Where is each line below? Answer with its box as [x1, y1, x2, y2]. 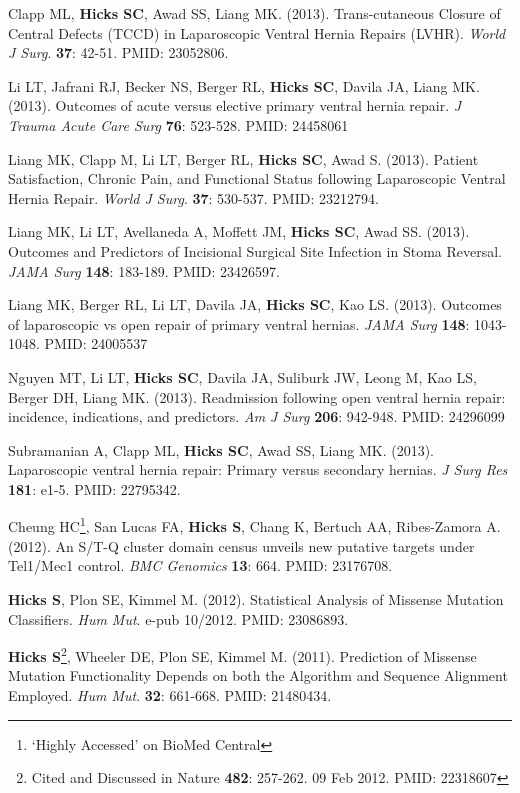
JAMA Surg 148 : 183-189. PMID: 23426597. [8, 260, 280, 281]
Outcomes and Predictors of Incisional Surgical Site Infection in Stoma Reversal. [8, 240, 502, 261]
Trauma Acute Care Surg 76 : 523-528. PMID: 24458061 [8, 114, 349, 135]
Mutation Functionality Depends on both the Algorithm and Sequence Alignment [8, 665, 508, 686]
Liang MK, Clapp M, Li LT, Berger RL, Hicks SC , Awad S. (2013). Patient [8, 148, 479, 169]
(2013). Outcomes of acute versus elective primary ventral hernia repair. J [8, 95, 462, 116]
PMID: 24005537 [44, 333, 148, 354]
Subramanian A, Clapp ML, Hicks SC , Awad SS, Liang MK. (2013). [8, 439, 434, 460]
